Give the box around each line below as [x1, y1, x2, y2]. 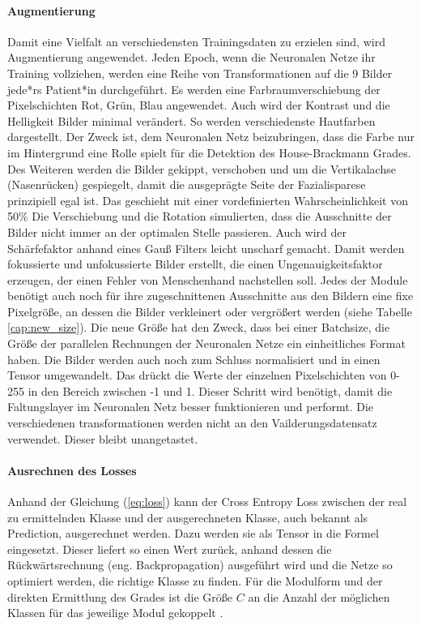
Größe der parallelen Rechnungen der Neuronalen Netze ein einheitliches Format [7, 335, 406, 352]
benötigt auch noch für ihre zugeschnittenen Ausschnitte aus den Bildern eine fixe [7, 287, 414, 304]
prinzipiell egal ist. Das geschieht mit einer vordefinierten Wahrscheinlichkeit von [7, 191, 408, 208]
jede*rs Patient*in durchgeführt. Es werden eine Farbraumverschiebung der [7, 80, 381, 97]
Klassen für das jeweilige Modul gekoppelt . [7, 604, 223, 621]
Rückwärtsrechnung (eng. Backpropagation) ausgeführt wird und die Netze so [7, 556, 393, 573]
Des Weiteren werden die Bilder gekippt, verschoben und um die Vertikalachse [7, 160, 396, 177]
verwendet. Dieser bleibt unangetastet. [7, 430, 198, 447]
